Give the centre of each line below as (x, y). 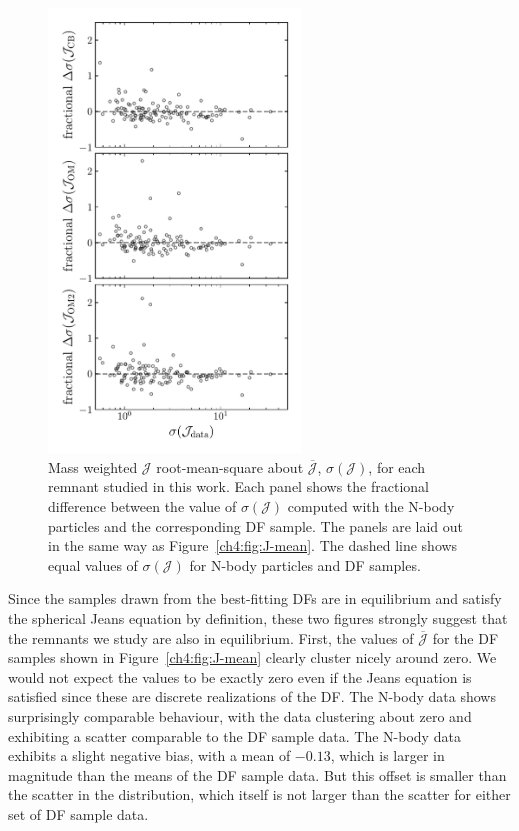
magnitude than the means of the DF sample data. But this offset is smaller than (257, 774)
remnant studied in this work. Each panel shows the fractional (238, 486)
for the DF (465, 637)
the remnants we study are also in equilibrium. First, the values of (211, 637)
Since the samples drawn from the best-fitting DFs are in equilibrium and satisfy (255, 598)
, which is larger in (387, 755)
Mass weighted (93, 466)
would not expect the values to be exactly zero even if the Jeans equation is (240, 676)
